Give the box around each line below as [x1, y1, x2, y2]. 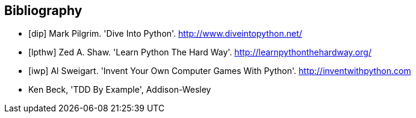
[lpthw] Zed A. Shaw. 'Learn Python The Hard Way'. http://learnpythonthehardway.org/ [28, 47, 371, 58]
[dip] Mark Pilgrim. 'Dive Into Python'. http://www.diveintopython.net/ [28, 28, 302, 39]
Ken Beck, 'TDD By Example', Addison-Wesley [28, 84, 211, 95]
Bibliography [4, 3, 82, 18]
